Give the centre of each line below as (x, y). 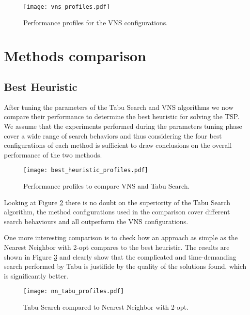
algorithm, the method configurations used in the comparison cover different (117, 212)
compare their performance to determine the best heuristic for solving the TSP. (122, 116)
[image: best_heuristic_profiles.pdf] (86, 170)
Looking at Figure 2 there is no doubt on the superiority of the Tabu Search (117, 202)
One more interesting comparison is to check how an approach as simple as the (121, 237)
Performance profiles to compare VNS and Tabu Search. (107, 186)
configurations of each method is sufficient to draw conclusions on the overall (118, 145)
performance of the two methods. (53, 154)
